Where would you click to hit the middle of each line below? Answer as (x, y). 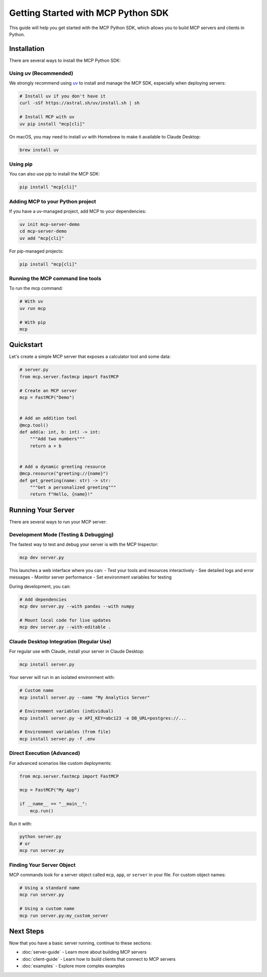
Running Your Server (42, 510)
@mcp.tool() (34, 425)
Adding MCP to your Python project (53, 201)
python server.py (41, 837)
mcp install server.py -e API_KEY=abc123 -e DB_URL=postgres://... (103, 718)
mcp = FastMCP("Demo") (47, 398)
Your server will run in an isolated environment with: (62, 677)
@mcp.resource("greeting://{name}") (64, 474)
